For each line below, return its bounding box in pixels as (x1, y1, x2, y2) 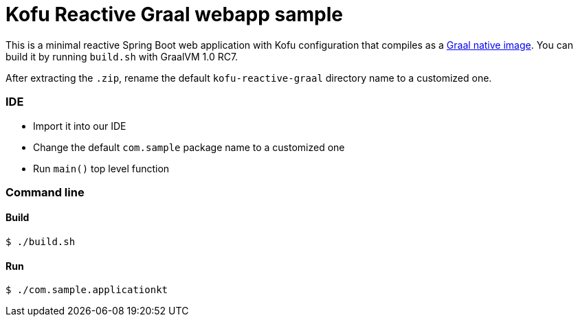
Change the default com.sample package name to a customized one (33, 141, 345, 153)
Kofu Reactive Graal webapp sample (5, 3, 343, 26)
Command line (5, 185, 85, 199)
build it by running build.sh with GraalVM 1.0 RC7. (5, 50, 238, 62)
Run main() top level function (33, 162, 170, 174)
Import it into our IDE (33, 119, 126, 132)
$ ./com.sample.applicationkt (5, 284, 168, 296)
